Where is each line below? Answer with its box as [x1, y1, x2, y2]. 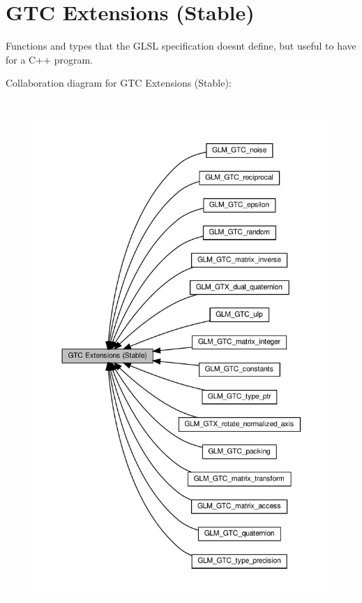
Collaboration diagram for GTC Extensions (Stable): [6, 75, 232, 90]
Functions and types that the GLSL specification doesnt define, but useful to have [6, 38, 356, 53]
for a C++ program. [6, 52, 93, 66]
